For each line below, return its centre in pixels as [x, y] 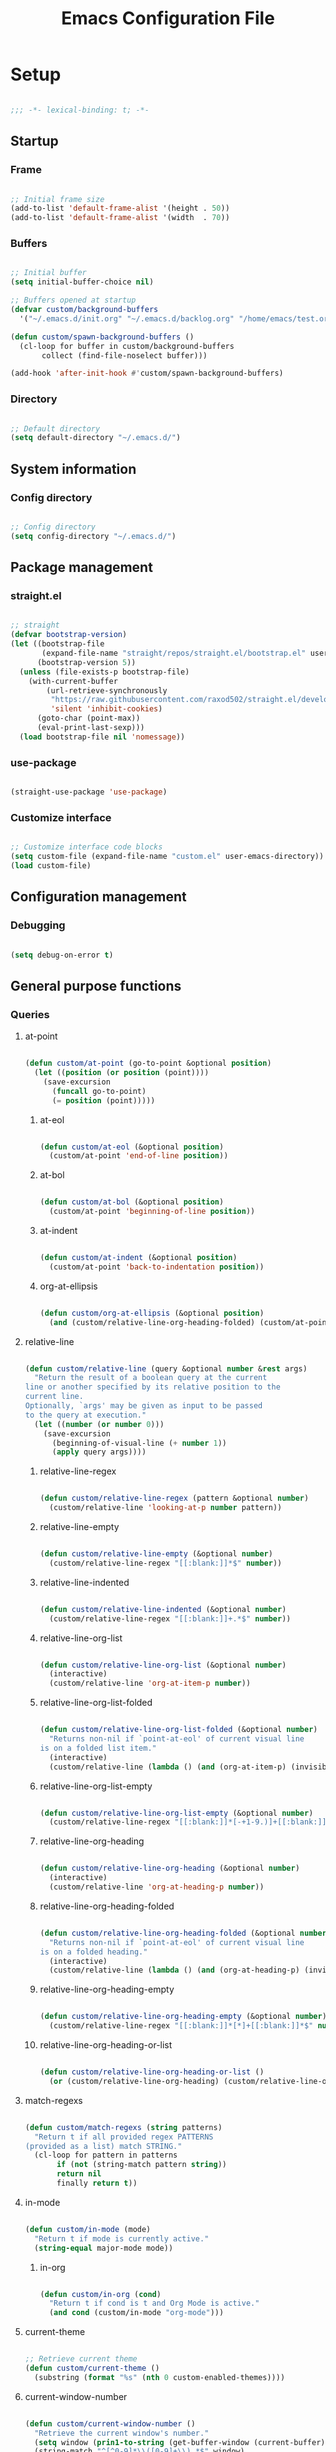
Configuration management [98, 897]
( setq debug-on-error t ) [62, 955]
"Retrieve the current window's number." [122, 2433]
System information [73, 468]
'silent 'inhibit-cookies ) [106, 709]
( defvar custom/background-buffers [84, 310]
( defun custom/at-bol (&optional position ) [132, 1202]
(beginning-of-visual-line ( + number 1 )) [139, 1443]
